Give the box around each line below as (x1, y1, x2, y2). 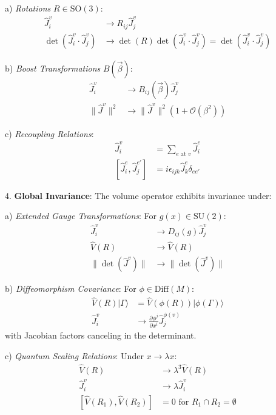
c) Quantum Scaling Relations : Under (5, 349, 144, 362)
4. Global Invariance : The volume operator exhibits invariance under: (5, 189, 272, 201)
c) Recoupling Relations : (5, 127, 94, 140)
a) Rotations (5, 2, 51, 14)
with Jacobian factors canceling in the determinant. (5, 329, 197, 342)
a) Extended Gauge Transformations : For (5, 209, 157, 222)
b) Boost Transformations (5, 61, 101, 74)
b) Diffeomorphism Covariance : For (5, 282, 136, 295)
